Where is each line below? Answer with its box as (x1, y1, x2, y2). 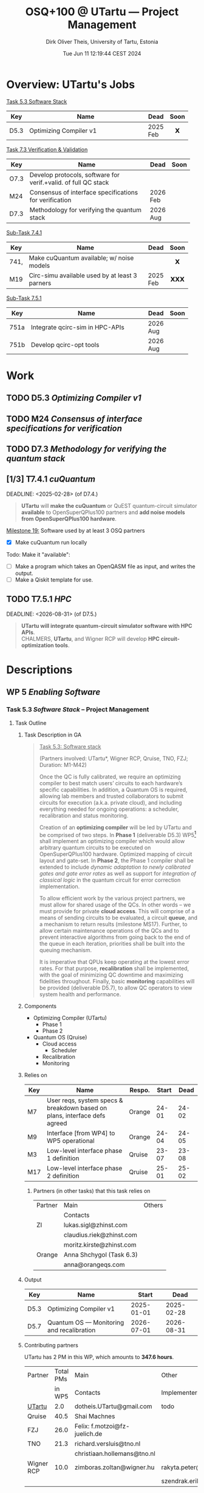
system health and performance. (39, 991, 121, 998)
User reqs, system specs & (46, 1096, 123, 1105)
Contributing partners (24, 1342, 79, 1349)
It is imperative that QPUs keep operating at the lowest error (39, 958, 190, 966)
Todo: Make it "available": (6, 551, 71, 558)
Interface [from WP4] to (46, 1129, 115, 1138)
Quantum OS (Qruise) (33, 1034, 87, 1041)
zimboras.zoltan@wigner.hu (74, 1463, 155, 1472)
